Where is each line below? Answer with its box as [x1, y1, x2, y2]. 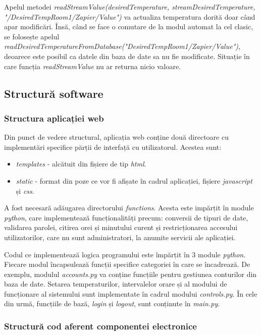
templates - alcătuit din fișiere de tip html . [16, 158, 146, 169]
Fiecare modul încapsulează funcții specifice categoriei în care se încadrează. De [4, 259, 250, 269]
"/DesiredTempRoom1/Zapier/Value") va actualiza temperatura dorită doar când [4, 11, 255, 22]
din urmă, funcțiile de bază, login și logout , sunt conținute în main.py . [4, 298, 220, 309]
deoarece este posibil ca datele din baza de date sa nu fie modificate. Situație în [4, 50, 250, 61]
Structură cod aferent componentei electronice [4, 319, 197, 332]
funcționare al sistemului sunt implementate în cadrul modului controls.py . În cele [4, 288, 257, 299]
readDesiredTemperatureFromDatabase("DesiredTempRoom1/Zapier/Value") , [4, 41, 240, 51]
